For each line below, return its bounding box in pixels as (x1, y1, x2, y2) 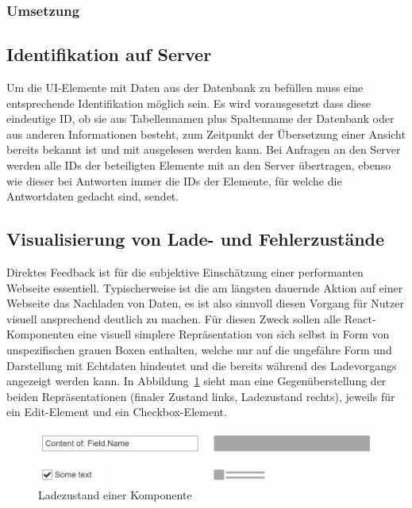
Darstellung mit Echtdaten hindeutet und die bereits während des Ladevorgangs (6, 357, 397, 373)
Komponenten (6, 326, 75, 342)
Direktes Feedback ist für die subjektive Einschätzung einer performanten (6, 264, 364, 280)
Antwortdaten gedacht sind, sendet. (6, 188, 179, 204)
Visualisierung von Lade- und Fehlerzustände (6, 227, 385, 251)
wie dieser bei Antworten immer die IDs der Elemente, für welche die (6, 172, 342, 189)
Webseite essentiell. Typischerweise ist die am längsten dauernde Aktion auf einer (6, 279, 403, 296)
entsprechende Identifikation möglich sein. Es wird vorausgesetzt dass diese (6, 94, 372, 111)
